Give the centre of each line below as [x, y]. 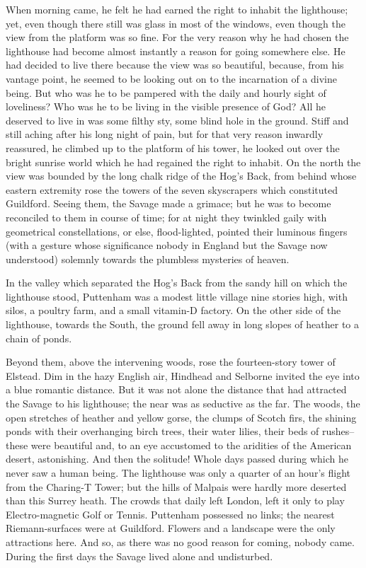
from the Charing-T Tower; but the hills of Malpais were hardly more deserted [176, 486]
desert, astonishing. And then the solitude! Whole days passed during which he [177, 459]
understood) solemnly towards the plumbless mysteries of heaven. [148, 259]
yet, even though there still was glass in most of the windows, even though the [176, 23]
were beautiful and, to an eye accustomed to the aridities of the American [191, 445]
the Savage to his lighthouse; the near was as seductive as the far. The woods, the [183, 404]
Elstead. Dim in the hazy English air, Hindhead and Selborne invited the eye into [183, 375]
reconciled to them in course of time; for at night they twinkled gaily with [166, 217]
